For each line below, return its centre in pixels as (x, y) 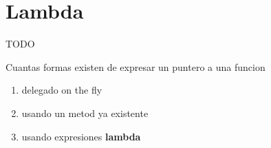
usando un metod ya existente (85, 113)
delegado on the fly (62, 90)
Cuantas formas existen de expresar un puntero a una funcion (135, 66)
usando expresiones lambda (81, 136)
